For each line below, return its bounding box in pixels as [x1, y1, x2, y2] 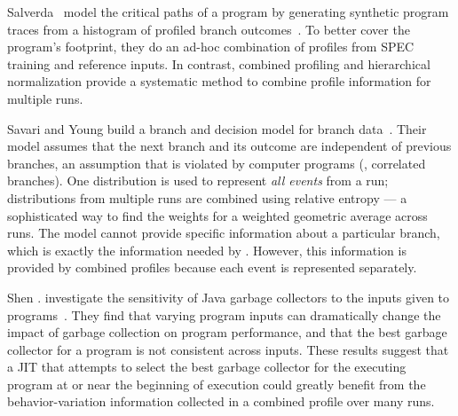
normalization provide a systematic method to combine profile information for [7, 72, 431, 90]
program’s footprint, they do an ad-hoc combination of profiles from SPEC [7, 37, 415, 56]
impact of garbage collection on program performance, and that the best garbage [7, 323, 447, 341]
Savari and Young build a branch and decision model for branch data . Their [7, 119, 427, 137]
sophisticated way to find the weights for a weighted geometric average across [7, 206, 428, 224]
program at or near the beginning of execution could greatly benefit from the [7, 374, 426, 393]
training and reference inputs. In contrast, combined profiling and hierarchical [7, 54, 430, 73]
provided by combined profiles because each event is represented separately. [7, 258, 417, 277]
